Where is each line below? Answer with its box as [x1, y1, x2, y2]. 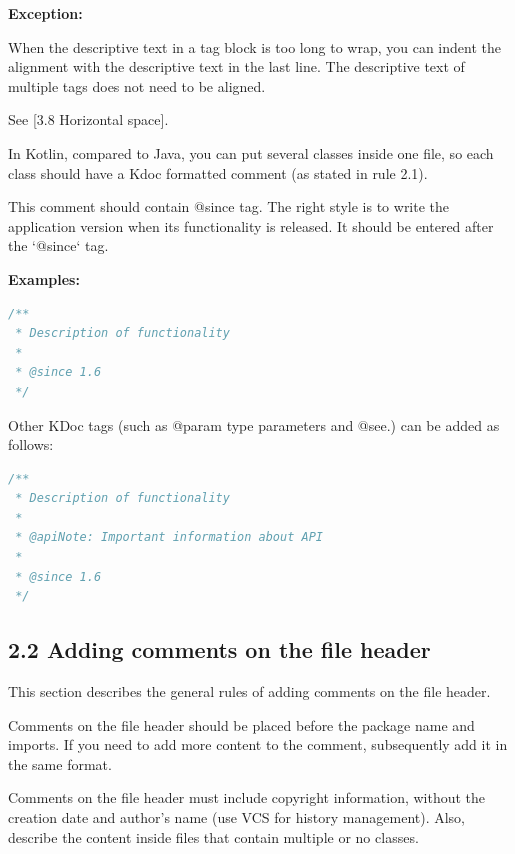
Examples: [8, 268, 80, 289]
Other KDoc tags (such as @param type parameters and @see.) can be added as [8, 414, 500, 435]
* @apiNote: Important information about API [15, 530, 323, 545]
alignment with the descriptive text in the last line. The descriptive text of [8, 56, 465, 77]
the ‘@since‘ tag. [8, 235, 109, 256]
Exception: [8, 3, 83, 23]
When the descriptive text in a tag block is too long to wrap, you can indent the [8, 36, 501, 57]
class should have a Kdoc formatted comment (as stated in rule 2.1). [8, 162, 428, 183]
